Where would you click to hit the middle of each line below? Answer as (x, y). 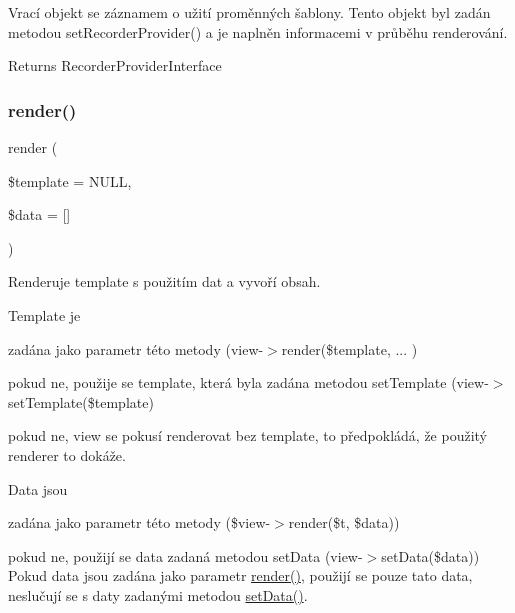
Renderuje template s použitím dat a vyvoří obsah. (164, 281)
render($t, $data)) (344, 522)
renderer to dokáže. (67, 454)
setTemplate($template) (81, 401)
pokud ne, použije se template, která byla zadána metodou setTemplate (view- (248, 382)
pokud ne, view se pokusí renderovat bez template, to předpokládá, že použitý (248, 435)
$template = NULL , (70, 180)
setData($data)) (430, 555)
